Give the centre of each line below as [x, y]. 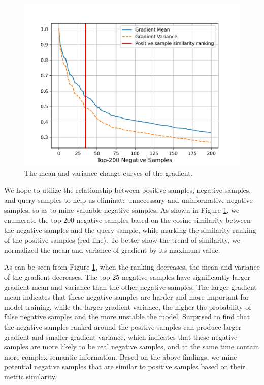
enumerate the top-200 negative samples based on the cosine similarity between [127, 219]
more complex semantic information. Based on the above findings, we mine [121, 356]
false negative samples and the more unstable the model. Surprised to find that [127, 317]
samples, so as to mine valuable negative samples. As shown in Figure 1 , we [122, 210]
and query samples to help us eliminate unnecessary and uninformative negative [128, 200]
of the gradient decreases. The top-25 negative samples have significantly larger [127, 276]
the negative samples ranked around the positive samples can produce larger [123, 326]
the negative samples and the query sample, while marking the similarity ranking [130, 230]
